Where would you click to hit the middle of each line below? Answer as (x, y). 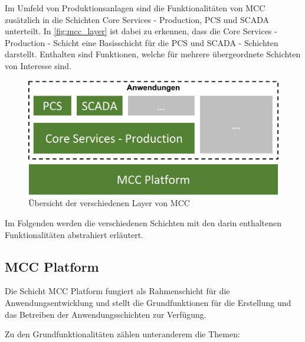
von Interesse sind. (38, 65)
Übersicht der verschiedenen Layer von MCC (109, 203)
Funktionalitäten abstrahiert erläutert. (74, 234)
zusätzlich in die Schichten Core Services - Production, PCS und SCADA (137, 19)
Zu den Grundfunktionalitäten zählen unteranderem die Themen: (122, 334)
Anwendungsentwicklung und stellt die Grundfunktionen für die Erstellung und (148, 302)
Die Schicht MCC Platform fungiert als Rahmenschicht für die (117, 291)
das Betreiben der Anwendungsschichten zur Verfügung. (106, 314)
